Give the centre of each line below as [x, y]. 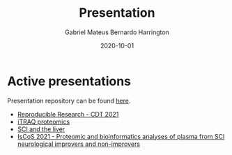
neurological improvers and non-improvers [79, 144]
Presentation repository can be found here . [69, 101]
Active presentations [69, 81]
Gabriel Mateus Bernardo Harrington [117, 32]
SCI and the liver [41, 129]
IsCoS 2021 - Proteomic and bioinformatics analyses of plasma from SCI [121, 136]
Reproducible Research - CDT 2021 [68, 114]
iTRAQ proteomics [44, 121]
